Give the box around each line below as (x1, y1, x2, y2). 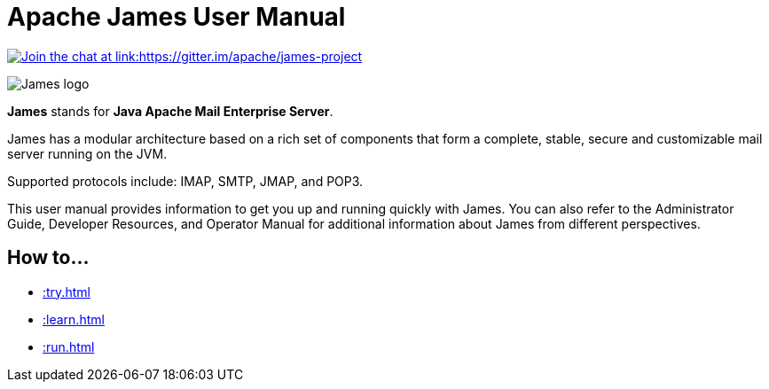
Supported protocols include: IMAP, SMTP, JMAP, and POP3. (7, 173, 364, 189)
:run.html (43, 338, 95, 354)
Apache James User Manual (7, 2, 346, 32)
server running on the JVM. (7, 145, 168, 161)
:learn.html (43, 311, 105, 327)
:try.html (43, 284, 90, 300)
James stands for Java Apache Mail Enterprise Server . (7, 103, 333, 119)
